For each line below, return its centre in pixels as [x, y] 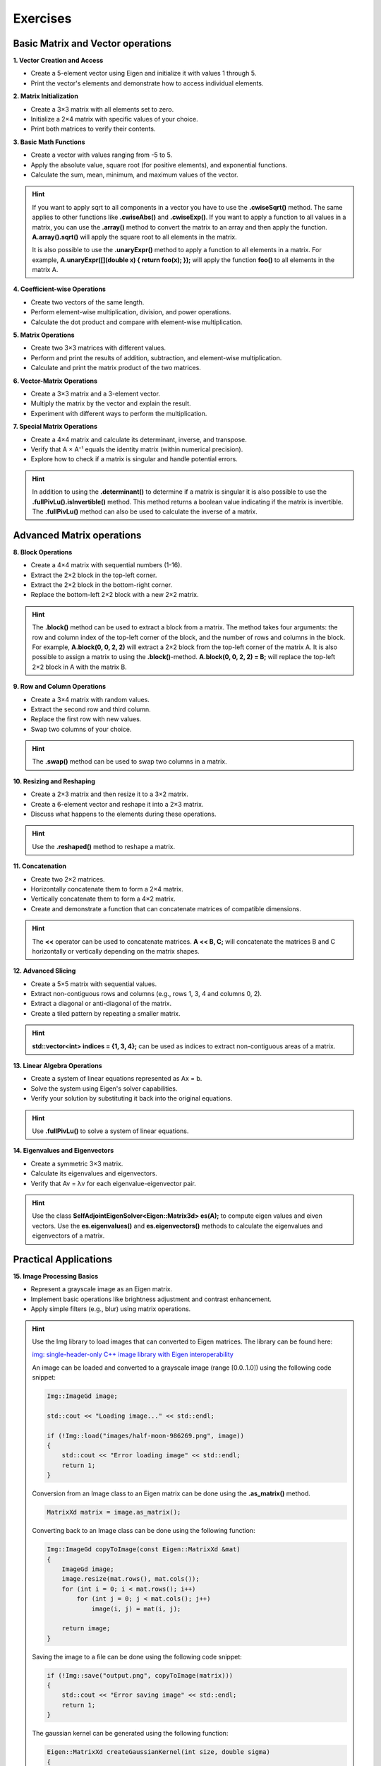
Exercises [42, 18]
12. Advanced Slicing [44, 971]
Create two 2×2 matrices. [68, 879]
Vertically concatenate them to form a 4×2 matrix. [103, 899]
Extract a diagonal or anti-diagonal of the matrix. [101, 1004]
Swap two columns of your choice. [81, 729]
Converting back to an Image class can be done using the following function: [144, 1531]
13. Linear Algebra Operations [58, 1066]
